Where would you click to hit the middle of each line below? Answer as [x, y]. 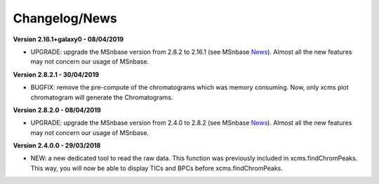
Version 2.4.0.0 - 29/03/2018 [57, 146]
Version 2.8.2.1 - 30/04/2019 [56, 74]
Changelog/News [65, 18]
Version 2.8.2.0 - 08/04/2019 [57, 110]
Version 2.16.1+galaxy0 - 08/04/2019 [68, 39]
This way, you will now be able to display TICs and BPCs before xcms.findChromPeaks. [157, 168]
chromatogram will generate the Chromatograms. [102, 97]
